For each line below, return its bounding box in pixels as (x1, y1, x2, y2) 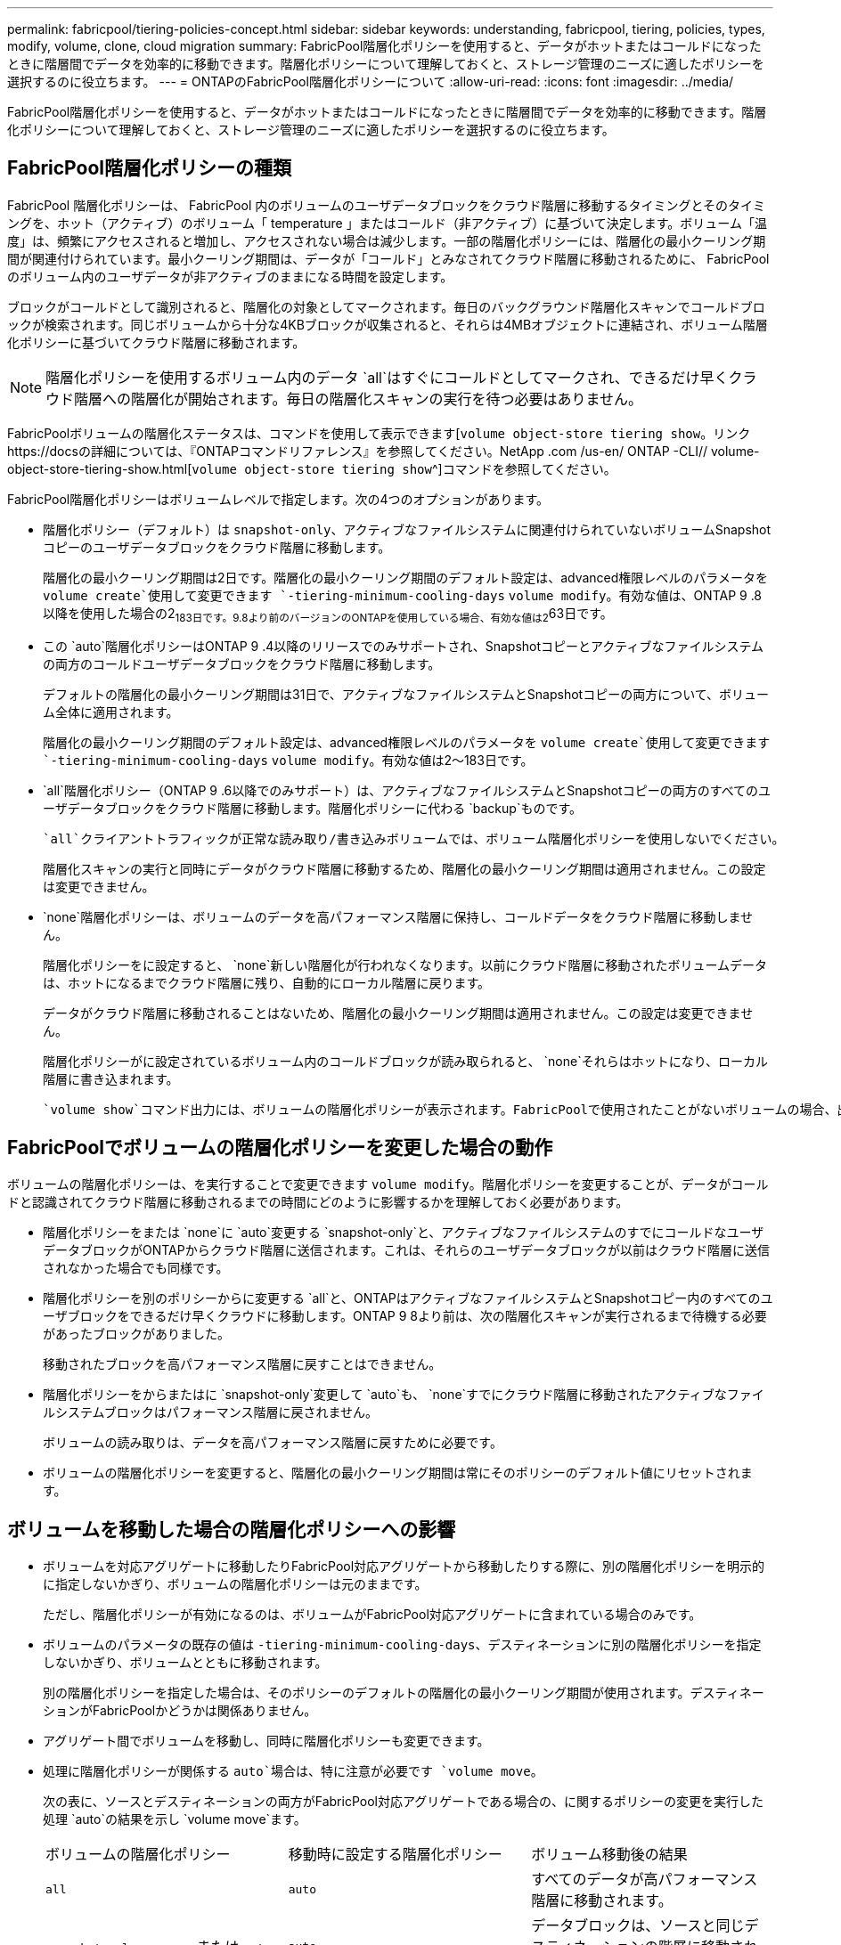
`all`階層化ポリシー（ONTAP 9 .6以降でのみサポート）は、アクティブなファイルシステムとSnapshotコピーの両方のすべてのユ (43, 782, 772, 798)
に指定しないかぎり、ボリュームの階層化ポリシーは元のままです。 (43, 1576, 428, 1592)
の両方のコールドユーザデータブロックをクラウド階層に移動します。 (43, 655, 441, 671)
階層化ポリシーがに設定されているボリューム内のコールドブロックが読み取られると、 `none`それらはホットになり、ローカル (43, 1053, 769, 1069)
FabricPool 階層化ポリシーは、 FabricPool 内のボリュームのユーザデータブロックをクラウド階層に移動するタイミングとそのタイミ (7, 197, 766, 213)
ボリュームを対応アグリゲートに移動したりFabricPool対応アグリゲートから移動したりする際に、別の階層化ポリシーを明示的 (43, 1558, 764, 1575)
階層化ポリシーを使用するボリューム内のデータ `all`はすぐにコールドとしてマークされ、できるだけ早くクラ (45, 368, 757, 387)
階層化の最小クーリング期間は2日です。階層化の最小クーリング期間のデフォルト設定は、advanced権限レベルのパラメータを (43, 569, 768, 585)
